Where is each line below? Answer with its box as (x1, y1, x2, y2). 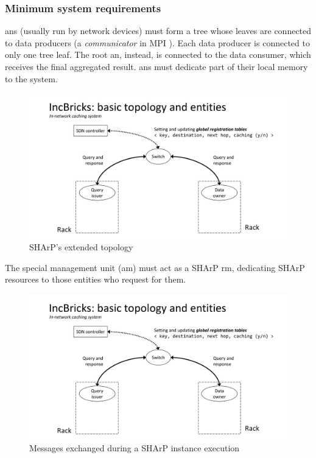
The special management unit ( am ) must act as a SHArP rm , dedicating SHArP (5, 261, 305, 273)
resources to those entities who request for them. (5, 273, 186, 286)
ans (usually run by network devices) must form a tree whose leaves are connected (5, 24, 312, 37)
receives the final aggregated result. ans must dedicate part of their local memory (5, 60, 308, 72)
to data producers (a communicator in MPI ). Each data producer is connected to (5, 36, 310, 49)
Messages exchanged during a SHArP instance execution (29, 442, 240, 454)
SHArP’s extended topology (29, 241, 133, 253)
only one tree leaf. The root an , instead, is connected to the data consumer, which (5, 48, 311, 61)
